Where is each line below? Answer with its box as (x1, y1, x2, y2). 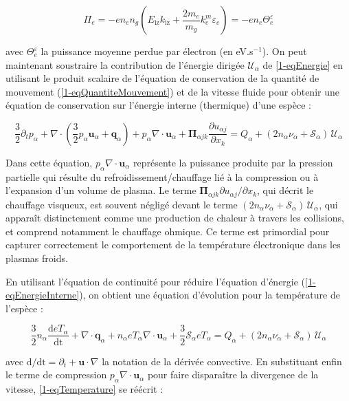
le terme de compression (5, 367, 107, 382)
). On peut (262, 44, 307, 58)
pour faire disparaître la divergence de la (147, 367, 319, 382)
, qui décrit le (257, 183, 314, 197)
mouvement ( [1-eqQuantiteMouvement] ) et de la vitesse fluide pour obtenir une (5, 84, 339, 98)
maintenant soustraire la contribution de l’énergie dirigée (5, 57, 245, 72)
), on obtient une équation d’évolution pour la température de (79, 288, 340, 302)
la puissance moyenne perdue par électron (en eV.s (41, 44, 254, 58)
